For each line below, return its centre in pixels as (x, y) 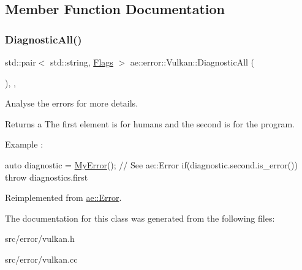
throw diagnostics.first (47, 177)
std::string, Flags (82, 62)
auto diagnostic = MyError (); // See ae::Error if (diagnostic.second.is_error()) (151, 164)
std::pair (21, 62)
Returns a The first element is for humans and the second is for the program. (150, 123)
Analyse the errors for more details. (72, 103)
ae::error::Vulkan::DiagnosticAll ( (192, 62)
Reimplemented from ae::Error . (63, 197)
